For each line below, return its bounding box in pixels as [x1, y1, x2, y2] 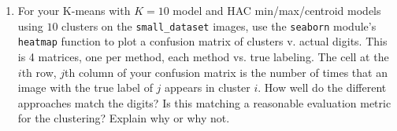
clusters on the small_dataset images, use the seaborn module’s [61, 17, 377, 34]
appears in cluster [165, 79, 250, 96]
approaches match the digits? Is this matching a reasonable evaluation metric [17, 94, 391, 111]
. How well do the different [258, 79, 387, 96]
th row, [21, 64, 57, 80]
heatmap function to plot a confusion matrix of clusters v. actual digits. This [17, 33, 388, 49]
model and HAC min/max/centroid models [173, 2, 381, 18]
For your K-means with [17, 2, 131, 18]
